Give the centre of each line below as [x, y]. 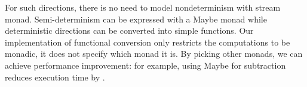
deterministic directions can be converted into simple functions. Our [129, 30]
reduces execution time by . [55, 77]
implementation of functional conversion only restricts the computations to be [148, 42]
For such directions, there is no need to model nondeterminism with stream [143, 7]
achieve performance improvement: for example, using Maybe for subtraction [145, 65]
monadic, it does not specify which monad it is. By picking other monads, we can [154, 54]
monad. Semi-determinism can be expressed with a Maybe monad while [136, 19]
